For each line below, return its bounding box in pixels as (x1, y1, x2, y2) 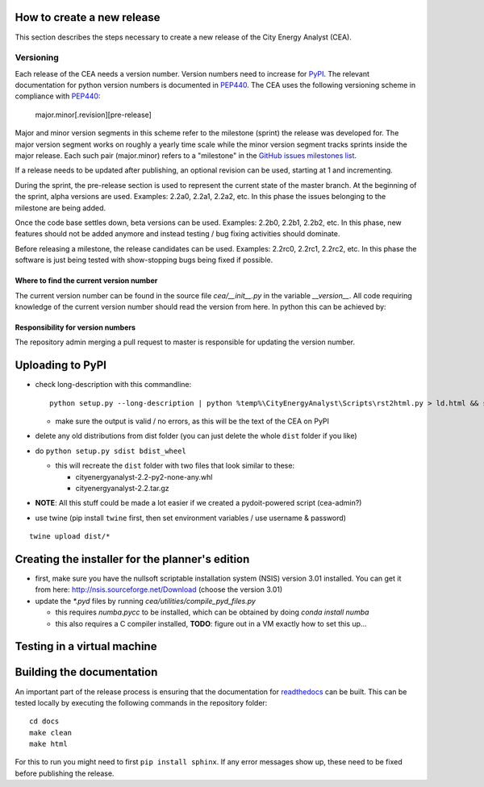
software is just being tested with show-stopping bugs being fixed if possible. (15, 255, 273, 265)
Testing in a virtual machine (15, 639, 157, 653)
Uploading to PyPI (15, 359, 106, 373)
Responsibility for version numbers (15, 323, 136, 332)
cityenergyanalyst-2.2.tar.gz (75, 483, 169, 493)
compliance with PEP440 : (15, 91, 101, 101)
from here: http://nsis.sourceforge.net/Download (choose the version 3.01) (35, 585, 283, 594)
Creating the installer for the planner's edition (15, 552, 250, 566)
